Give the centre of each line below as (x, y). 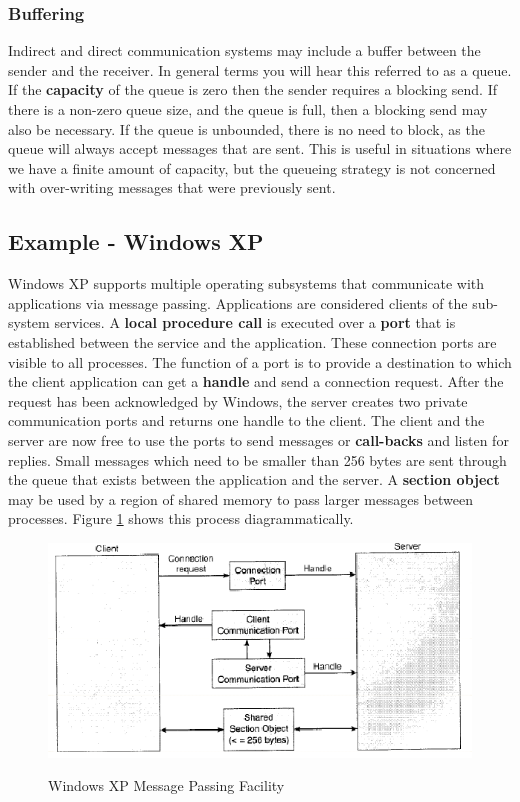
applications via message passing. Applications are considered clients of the (238, 302)
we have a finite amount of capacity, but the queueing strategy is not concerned (252, 167)
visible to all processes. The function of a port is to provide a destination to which (260, 361)
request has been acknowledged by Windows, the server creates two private (238, 400)
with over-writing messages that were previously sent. (172, 187)
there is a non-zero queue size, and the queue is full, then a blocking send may (248, 109)
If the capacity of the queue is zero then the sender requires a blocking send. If (253, 89)
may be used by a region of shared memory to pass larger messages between (240, 498)
